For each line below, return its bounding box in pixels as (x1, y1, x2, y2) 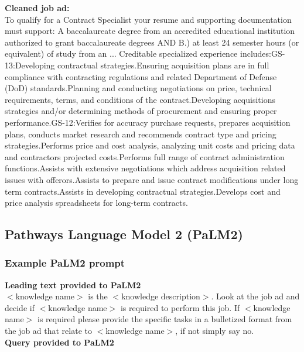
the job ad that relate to (5, 325, 92, 337)
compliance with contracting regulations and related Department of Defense (5, 70, 277, 82)
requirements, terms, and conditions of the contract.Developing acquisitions (5, 93, 275, 105)
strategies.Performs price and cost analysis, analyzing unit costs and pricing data (5, 139, 295, 151)
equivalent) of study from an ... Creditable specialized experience (5, 47, 238, 60)
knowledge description (121, 290, 200, 302)
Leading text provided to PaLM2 (5, 278, 141, 291)
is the (88, 290, 108, 302)
